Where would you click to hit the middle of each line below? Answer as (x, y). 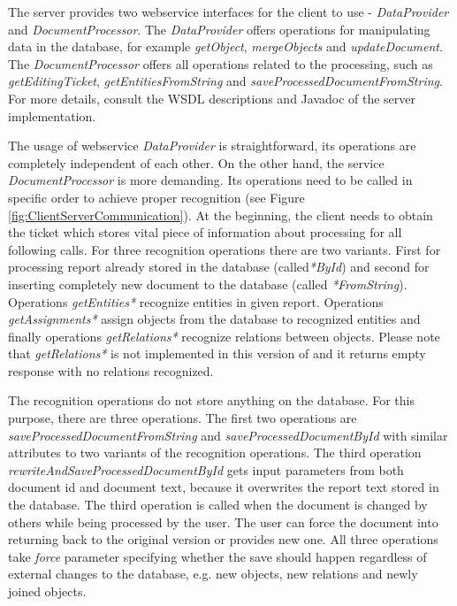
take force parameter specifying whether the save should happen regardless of (217, 556)
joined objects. (47, 591)
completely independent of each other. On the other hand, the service (196, 162)
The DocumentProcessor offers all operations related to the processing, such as (221, 63)
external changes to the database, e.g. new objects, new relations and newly (213, 574)
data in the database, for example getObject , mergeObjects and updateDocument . (225, 46)
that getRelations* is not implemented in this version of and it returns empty (217, 353)
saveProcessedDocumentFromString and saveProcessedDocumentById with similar (228, 435)
